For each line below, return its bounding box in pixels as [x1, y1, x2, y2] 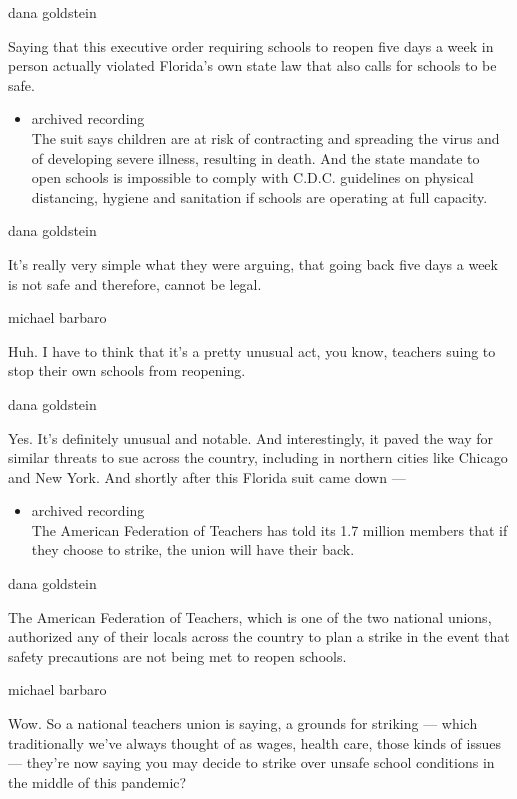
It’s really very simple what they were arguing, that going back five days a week [8, 253, 498, 274]
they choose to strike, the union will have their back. [31, 539, 355, 560]
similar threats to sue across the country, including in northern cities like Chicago [8, 447, 508, 468]
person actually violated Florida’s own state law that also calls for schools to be [8, 55, 497, 76]
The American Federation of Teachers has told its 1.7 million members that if [31, 519, 508, 540]
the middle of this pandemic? [8, 771, 187, 792]
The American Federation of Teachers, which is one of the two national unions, [8, 606, 492, 627]
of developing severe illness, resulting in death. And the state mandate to [31, 147, 480, 168]
